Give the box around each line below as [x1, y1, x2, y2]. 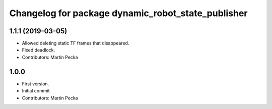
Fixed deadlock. [22, 47, 55, 53]
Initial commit [22, 88, 50, 94]
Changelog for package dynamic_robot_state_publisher [9, 8, 248, 19]
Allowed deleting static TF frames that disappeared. [22, 40, 129, 46]
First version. [22, 81, 49, 87]
